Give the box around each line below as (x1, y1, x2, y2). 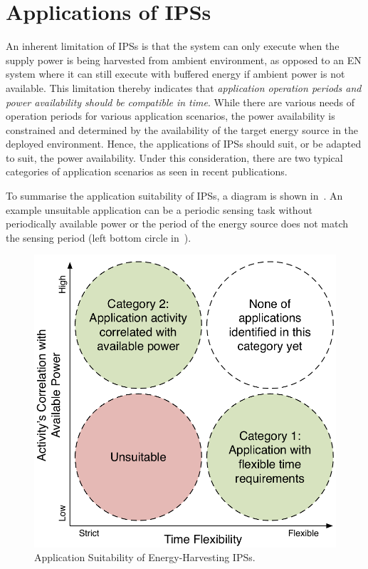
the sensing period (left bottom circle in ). (6, 230, 191, 245)
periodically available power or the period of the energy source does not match (6, 216, 349, 231)
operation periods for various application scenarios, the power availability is (6, 108, 335, 123)
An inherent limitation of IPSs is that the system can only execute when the (6, 39, 340, 53)
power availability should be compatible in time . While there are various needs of (6, 94, 354, 109)
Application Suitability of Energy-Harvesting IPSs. (34, 550, 256, 565)
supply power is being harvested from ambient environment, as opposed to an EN (6, 52, 362, 67)
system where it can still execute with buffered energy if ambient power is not (6, 66, 345, 81)
